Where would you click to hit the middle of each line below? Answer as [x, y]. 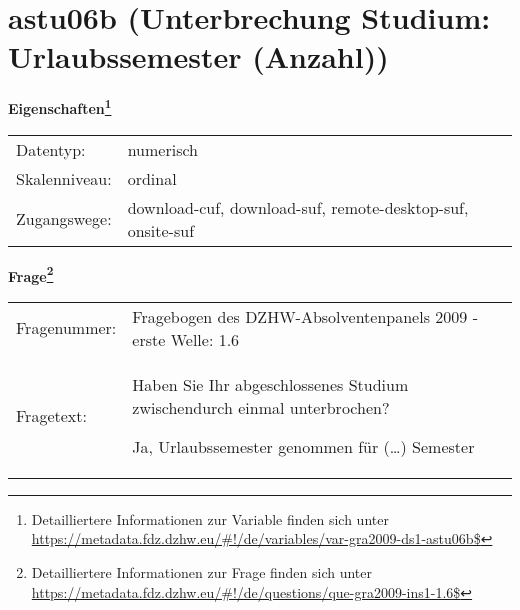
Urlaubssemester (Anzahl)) [198, 56]
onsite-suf [161, 230]
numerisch [162, 149]
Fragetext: [51, 415]
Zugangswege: [64, 219]
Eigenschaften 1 [60, 106]
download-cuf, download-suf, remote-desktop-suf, [298, 207]
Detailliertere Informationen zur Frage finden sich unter [202, 572]
